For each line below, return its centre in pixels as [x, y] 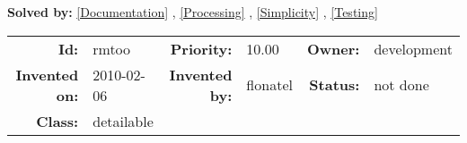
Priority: [201, 48]
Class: [57, 121]
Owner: [333, 48]
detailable [123, 121]
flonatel [269, 85]
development [413, 48]
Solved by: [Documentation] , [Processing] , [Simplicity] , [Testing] [193, 12]
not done [401, 85]
